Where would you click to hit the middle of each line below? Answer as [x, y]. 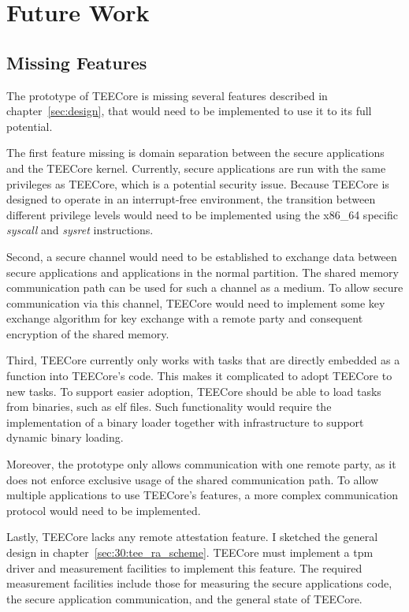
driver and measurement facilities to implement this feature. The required [184, 567]
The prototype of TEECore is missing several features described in [167, 95]
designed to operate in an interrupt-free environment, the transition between [191, 199]
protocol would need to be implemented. [104, 510]
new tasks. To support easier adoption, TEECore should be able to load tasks [194, 391]
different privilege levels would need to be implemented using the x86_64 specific [202, 214]
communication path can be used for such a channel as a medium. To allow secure [205, 287]
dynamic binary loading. [65, 437]
